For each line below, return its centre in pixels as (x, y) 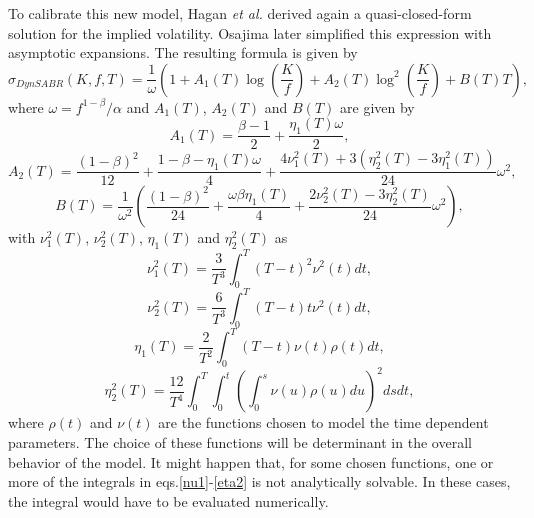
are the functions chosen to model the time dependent (323, 422)
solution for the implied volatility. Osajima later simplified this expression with (250, 32)
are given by (377, 106)
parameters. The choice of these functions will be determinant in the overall (240, 442)
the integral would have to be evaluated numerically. (168, 500)
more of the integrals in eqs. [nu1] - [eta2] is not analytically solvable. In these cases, (259, 481)
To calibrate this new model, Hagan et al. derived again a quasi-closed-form (240, 13)
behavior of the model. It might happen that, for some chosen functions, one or (251, 461)
